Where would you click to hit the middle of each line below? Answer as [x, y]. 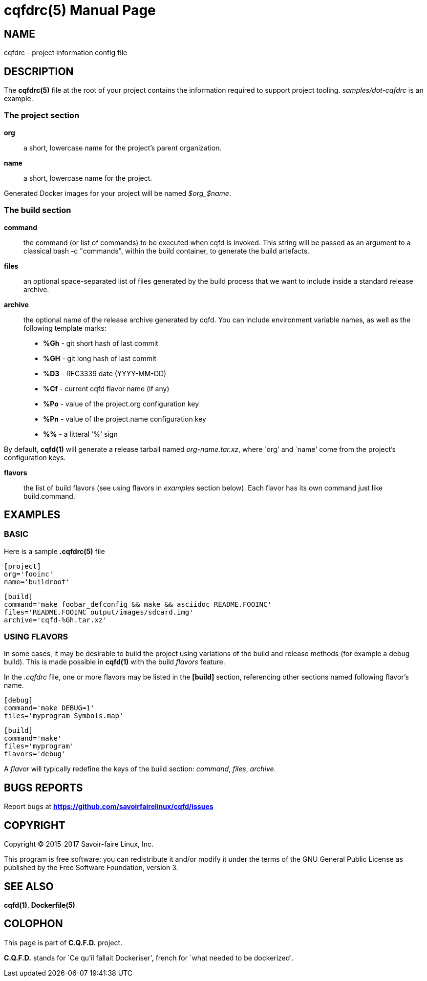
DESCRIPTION [39, 71]
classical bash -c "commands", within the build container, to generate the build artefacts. [167, 251]
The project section [42, 116]
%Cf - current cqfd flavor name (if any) [106, 388]
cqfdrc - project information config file [66, 53]
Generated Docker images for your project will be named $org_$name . [117, 193]
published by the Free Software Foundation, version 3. [91, 868]
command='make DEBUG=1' [49, 708]
